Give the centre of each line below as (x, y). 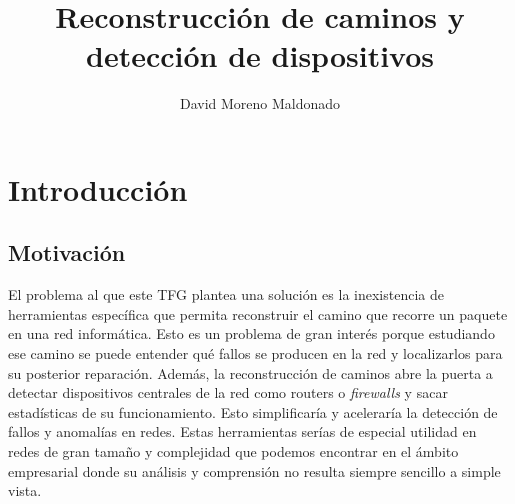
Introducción (98, 188)
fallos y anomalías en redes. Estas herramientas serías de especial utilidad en (242, 431)
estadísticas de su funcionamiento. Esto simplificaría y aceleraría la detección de (253, 411)
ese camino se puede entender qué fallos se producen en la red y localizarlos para (255, 353)
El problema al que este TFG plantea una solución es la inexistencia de (226, 294)
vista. (25, 490)
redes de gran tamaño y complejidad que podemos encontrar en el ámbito (233, 451)
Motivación (67, 252)
